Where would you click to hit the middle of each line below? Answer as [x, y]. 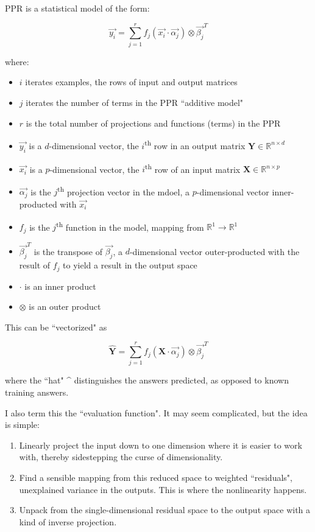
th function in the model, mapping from [130, 226]
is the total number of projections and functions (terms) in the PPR [153, 123]
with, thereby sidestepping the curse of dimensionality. [121, 457]
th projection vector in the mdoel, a [124, 191]
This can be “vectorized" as [56, 327]
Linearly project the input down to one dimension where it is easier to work [161, 445]
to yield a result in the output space [130, 265]
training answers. [37, 392]
